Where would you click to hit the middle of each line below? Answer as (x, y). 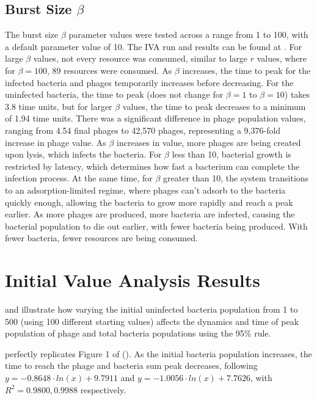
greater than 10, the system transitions (236, 178)
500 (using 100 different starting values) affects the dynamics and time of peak (152, 321)
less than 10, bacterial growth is (231, 154)
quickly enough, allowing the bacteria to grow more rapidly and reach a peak (149, 202)
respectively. (103, 389)
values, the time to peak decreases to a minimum (214, 106)
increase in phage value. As (56, 142)
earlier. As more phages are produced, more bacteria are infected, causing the (150, 214)
